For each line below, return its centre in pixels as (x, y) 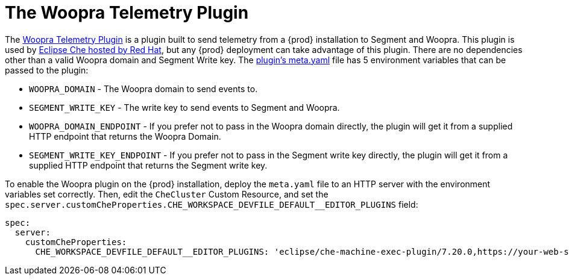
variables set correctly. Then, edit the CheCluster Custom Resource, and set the (167, 194)
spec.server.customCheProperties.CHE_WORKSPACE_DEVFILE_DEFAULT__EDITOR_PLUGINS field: (212, 204)
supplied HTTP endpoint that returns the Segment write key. (148, 165)
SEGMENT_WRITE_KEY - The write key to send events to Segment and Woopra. (184, 107)
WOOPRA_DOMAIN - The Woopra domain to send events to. (143, 89)
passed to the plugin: (47, 70)
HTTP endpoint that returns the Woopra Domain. (125, 136)
